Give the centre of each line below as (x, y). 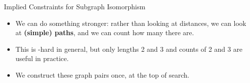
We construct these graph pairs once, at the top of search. (102, 74)
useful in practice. (42, 58)
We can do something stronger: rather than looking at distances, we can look (131, 23)
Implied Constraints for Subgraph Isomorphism (75, 6)
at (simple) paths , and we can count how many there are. (105, 32)
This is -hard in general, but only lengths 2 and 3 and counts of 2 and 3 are (129, 49)
